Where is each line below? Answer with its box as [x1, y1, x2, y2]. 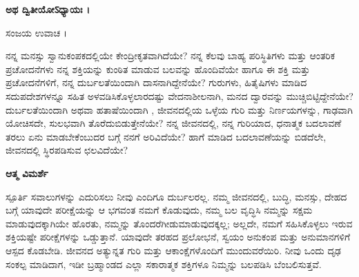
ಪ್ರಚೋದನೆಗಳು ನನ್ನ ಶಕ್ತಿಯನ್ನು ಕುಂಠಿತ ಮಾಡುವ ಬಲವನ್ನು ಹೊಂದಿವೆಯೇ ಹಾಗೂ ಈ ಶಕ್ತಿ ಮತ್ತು [6, 61, 311, 76]
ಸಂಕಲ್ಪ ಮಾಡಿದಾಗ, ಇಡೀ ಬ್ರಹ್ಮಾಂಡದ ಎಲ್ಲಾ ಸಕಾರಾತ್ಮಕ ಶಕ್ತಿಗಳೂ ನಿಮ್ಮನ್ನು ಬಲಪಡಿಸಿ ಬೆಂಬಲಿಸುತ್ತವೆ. [6, 256, 322, 271]
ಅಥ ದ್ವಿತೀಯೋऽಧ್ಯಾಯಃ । [6, 2, 90, 16]
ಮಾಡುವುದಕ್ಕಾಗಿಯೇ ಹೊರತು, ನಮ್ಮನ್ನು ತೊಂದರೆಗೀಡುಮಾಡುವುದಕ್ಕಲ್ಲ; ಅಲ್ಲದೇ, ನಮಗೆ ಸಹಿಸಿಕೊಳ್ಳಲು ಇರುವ [6, 216, 353, 230]
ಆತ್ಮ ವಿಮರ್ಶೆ [6, 165, 48, 180]
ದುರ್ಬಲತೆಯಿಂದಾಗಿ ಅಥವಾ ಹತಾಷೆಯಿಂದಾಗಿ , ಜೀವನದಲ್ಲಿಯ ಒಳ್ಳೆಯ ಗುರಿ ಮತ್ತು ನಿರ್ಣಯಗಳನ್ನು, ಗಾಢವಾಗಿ [6, 102, 353, 116]
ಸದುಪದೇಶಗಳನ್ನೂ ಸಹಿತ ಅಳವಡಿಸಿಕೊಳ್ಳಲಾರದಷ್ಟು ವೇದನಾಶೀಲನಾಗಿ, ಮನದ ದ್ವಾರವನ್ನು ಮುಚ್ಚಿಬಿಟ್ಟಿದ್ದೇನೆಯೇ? [6, 88, 353, 103]
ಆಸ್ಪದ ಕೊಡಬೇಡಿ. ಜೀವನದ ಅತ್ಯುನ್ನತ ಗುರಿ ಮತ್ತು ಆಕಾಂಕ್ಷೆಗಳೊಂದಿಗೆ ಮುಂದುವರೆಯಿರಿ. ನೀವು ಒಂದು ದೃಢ [6, 243, 342, 257]
